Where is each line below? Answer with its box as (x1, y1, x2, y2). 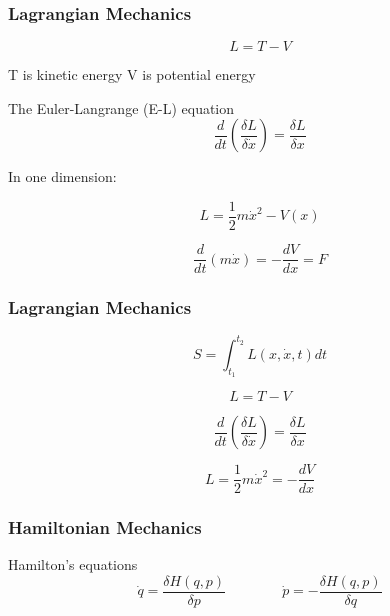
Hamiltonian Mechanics (8, 515, 202, 540)
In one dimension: (8, 166, 117, 187)
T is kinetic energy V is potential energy (8, 64, 256, 85)
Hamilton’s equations (8, 554, 138, 575)
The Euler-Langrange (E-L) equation (8, 97, 235, 118)
